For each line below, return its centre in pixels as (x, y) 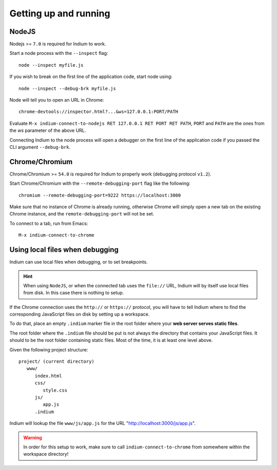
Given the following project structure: (49, 349)
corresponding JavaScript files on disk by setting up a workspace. (80, 314)
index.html (48, 376)
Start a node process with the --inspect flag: (59, 53)
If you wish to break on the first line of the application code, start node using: (91, 76)
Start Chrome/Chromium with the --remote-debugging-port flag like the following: (100, 183)
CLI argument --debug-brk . (40, 147)
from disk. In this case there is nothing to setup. (74, 293)
